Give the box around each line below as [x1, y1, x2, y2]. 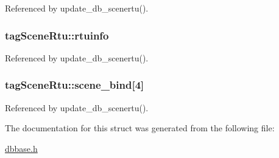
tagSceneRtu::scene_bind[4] [5, 77, 144, 92]
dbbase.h [5, 142, 38, 154]
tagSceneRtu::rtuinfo [5, 27, 109, 43]
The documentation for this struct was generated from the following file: [5, 122, 275, 134]
